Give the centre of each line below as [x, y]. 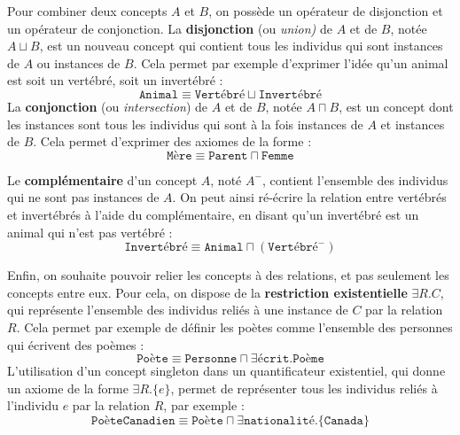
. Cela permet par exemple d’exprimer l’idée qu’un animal [291, 62]
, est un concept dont [396, 106]
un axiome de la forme [68, 388]
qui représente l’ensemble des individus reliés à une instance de [178, 310]
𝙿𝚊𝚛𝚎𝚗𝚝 [228, 155]
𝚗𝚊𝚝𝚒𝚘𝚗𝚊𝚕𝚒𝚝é [279, 420]
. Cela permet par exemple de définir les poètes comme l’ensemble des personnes [234, 326]
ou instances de [78, 62]
